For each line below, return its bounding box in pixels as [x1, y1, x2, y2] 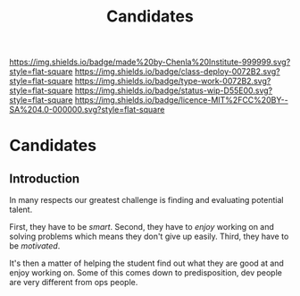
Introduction [9, 171, 80, 186]
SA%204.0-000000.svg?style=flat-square [9, 105, 165, 115]
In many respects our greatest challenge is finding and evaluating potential [9, 195, 284, 206]
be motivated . [9, 241, 61, 251]
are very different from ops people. [9, 277, 138, 288]
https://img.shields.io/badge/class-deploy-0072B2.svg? [74, 66, 280, 77]
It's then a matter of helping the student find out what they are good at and [9, 258, 284, 269]
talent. [9, 204, 33, 216]
